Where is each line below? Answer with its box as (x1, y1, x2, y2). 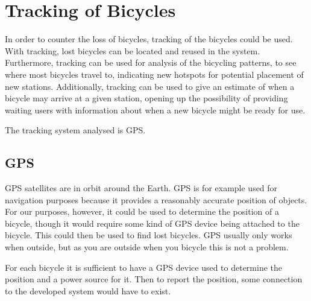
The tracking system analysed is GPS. (5, 124, 146, 136)
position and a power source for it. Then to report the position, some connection (5, 273, 303, 285)
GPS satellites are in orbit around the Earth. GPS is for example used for (5, 182, 278, 194)
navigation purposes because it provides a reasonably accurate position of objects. (5, 193, 307, 206)
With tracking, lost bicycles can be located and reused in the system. (5, 44, 260, 57)
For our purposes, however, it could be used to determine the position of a (5, 205, 279, 218)
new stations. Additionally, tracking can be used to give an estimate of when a (5, 80, 295, 92)
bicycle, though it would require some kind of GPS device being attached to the (5, 217, 300, 229)
